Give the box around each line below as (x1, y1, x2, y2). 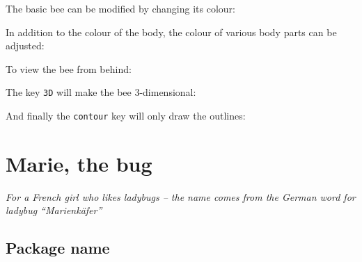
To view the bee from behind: (6, 61, 132, 76)
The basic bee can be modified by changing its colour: (6, 1, 235, 15)
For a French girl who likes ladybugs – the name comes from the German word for (6, 189, 356, 204)
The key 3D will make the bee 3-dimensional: (6, 85, 196, 99)
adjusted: (6, 38, 45, 53)
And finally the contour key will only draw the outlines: (6, 108, 246, 123)
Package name (6, 237, 110, 259)
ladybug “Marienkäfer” (6, 203, 102, 218)
